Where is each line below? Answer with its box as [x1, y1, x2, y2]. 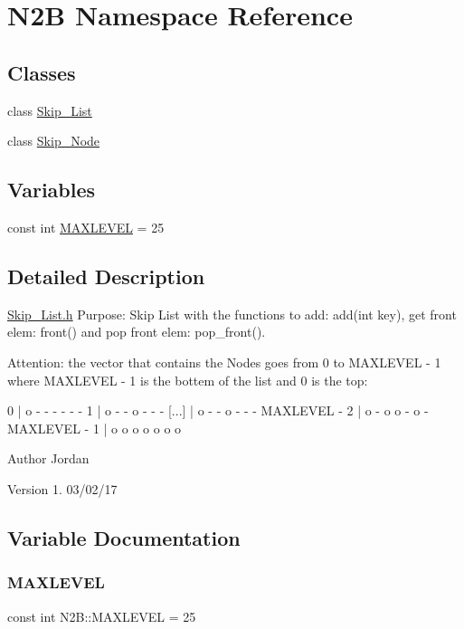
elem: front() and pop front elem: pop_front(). [7, 322, 266, 341]
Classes [7, 58, 76, 86]
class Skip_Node [7, 131, 100, 150]
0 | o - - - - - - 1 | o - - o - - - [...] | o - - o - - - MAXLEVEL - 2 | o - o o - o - [7, 401, 429, 420]
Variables [7, 176, 96, 204]
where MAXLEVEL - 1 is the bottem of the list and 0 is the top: [7, 370, 368, 389]
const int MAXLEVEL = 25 [7, 217, 165, 236]
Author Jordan [7, 449, 90, 468]
